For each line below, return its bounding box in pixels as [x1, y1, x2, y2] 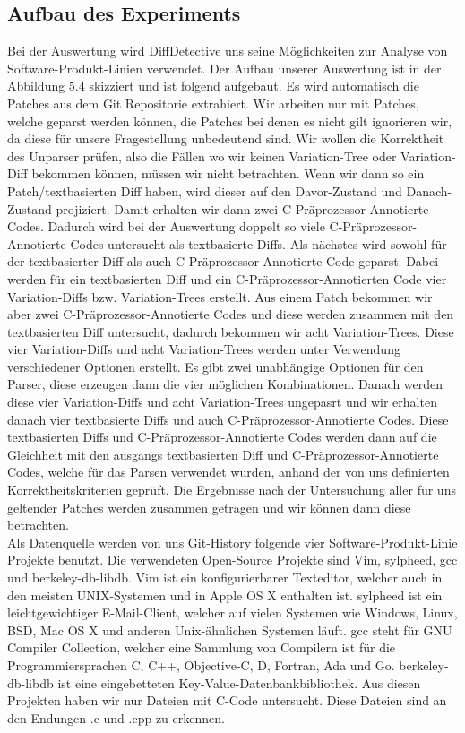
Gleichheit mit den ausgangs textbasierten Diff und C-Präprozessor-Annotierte [7, 444, 439, 463]
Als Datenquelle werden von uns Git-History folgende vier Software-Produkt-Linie [7, 532, 458, 551]
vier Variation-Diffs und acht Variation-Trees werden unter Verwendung [7, 340, 400, 358]
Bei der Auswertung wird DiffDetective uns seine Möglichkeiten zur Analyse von [7, 41, 448, 60]
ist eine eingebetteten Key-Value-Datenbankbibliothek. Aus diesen [57, 673, 421, 692]
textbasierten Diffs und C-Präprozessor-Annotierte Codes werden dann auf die [7, 427, 437, 446]
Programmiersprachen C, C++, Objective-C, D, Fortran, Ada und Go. [7, 655, 395, 674]
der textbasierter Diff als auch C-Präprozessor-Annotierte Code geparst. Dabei [7, 252, 439, 271]
